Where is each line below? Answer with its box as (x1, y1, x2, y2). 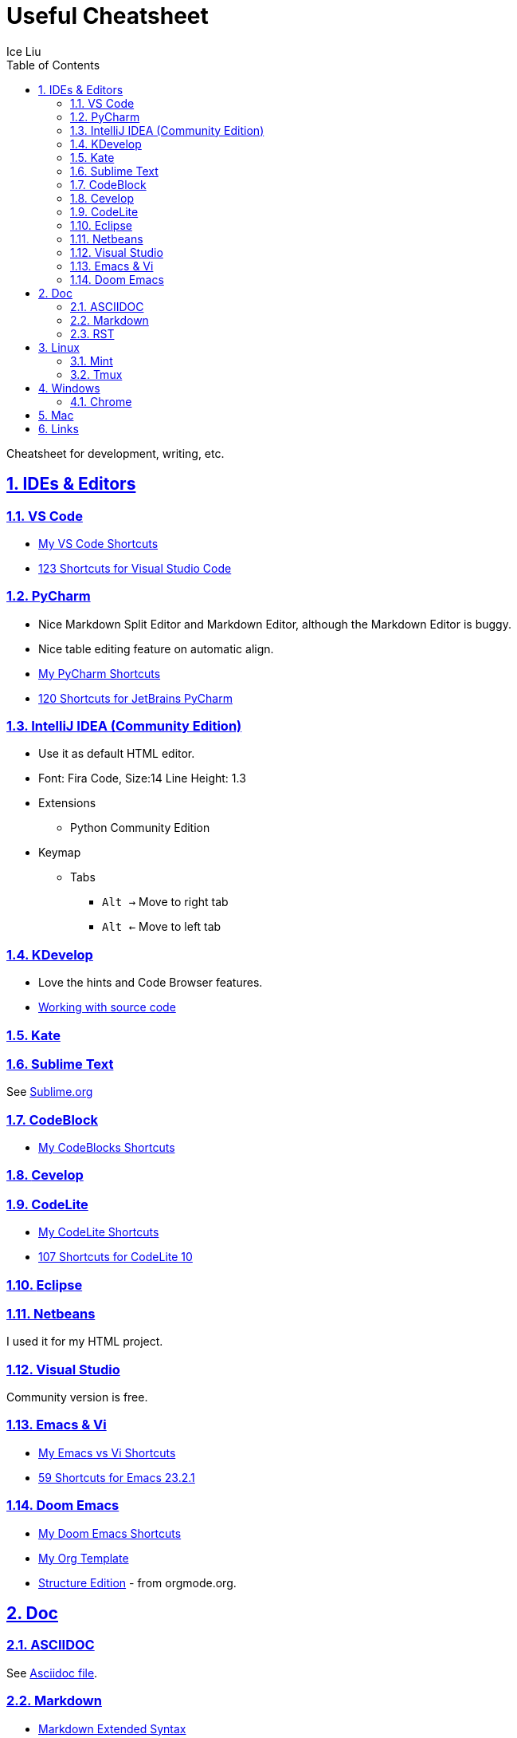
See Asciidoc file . (6, 1665, 98, 1680)
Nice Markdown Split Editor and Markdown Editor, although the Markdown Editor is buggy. (38, 617, 511, 631)
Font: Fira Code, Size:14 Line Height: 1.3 (38, 771, 246, 786)
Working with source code (38, 1000, 176, 1015)
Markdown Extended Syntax (38, 1721, 186, 1736)
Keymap (38, 845, 81, 860)
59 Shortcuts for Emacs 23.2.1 (38, 1470, 195, 1484)
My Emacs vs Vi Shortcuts (38, 1445, 176, 1460)
